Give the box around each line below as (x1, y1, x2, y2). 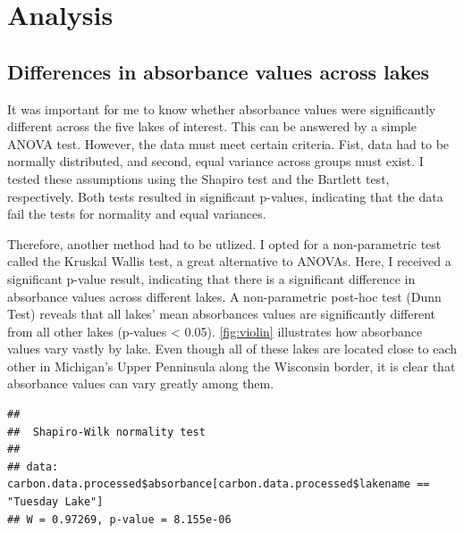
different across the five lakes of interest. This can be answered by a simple (7, 117, 417, 136)
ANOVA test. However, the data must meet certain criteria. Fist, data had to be (7, 134, 450, 153)
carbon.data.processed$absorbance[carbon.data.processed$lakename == (7, 478, 430, 491)
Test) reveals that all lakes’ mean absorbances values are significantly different (7, 304, 435, 323)
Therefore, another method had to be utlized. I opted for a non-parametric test (7, 234, 442, 253)
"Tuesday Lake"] (7, 496, 104, 509)
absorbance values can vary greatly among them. (7, 374, 274, 393)
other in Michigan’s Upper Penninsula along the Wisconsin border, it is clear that (7, 356, 456, 375)
